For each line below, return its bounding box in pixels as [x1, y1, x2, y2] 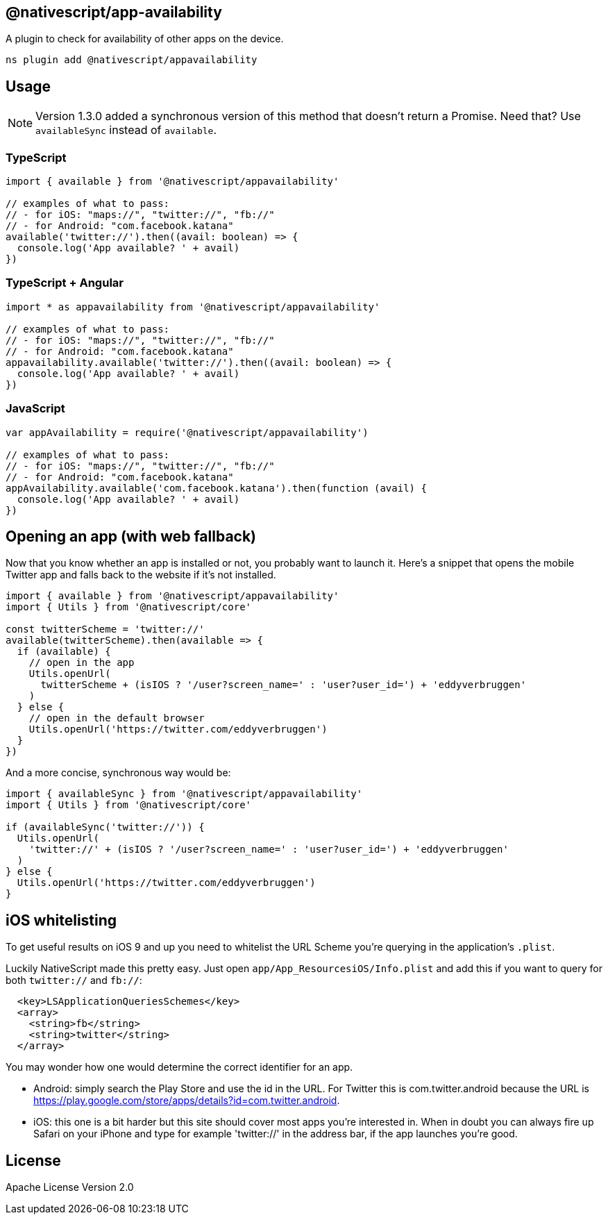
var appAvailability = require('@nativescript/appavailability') [6, 426, 369, 438]
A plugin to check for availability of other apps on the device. [6, 33, 284, 45]
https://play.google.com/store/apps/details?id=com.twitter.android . [33, 1094, 340, 1107]
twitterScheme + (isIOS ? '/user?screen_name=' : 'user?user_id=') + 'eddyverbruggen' [40, 679, 527, 691]
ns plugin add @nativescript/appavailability [6, 54, 257, 66]
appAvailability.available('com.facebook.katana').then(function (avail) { [6, 482, 427, 494]
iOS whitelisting [6, 911, 117, 929]
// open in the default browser [28, 712, 205, 724]
